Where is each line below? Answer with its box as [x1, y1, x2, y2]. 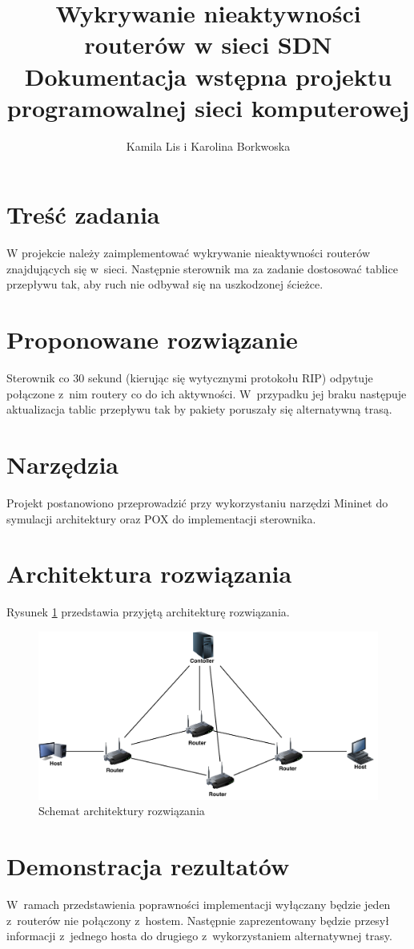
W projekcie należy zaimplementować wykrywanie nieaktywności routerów [6, 244, 371, 261]
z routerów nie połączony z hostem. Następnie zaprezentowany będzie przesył [6, 911, 389, 928]
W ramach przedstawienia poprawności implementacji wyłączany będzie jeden [6, 896, 391, 913]
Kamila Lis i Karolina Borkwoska [126, 137, 291, 154]
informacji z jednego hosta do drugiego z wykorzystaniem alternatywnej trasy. [6, 927, 392, 944]
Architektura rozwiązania [6, 557, 292, 590]
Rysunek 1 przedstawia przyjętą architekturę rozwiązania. [6, 604, 290, 620]
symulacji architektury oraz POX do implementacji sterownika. [6, 510, 316, 527]
